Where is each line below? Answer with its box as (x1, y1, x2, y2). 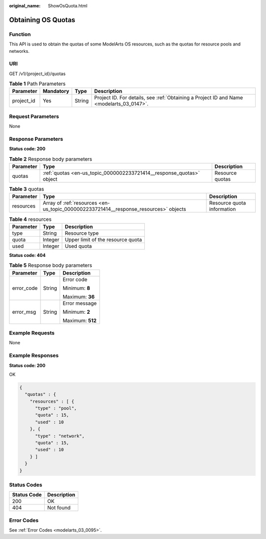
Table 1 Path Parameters (9, 81, 66, 87)
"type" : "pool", (35, 406, 77, 411)
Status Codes (9, 481, 42, 488)
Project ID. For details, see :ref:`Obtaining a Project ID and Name (94, 94, 243, 101)
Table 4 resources (9, 215, 52, 222)
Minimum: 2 (62, 308, 90, 315)
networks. (9, 48, 30, 54)
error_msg (12, 308, 36, 315)
